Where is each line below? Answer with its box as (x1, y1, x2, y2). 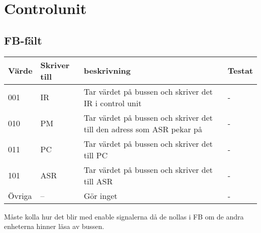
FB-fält (4, 32, 42, 48)
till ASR (83, 175, 113, 187)
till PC (83, 149, 108, 161)
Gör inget (83, 189, 117, 201)
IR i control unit (83, 97, 142, 109)
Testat (227, 65, 253, 77)
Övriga (8, 189, 32, 201)
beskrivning (83, 65, 131, 77)
